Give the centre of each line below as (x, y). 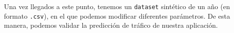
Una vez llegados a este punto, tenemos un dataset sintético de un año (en (117, 6)
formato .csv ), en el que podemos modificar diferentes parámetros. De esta (117, 16)
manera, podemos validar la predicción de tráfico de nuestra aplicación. (111, 25)
